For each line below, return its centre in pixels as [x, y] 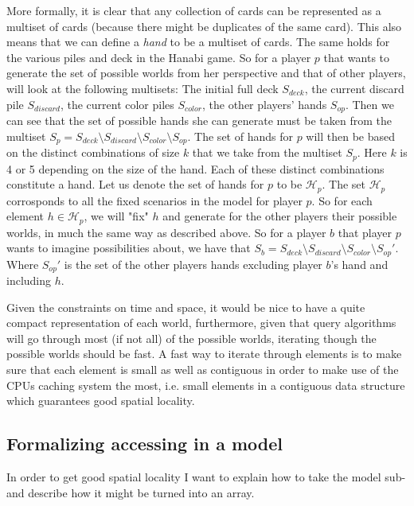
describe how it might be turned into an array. [141, 492]
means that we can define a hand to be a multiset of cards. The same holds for [198, 42]
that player [365, 232]
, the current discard [354, 88]
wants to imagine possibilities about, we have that [129, 248]
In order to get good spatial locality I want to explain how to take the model [194, 477]
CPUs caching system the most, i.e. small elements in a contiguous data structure [206, 385]
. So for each [342, 200]
